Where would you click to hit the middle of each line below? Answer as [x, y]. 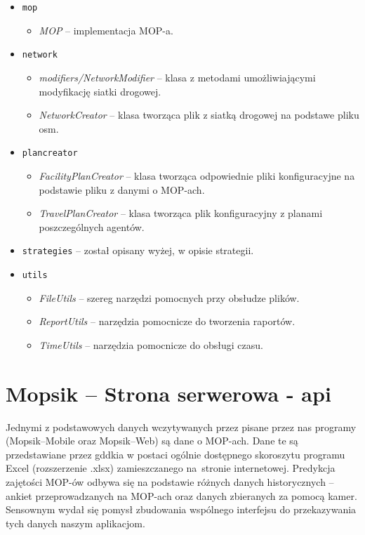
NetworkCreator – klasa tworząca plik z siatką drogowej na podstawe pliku [199, 115]
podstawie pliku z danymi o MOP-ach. [122, 189]
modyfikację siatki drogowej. [100, 91]
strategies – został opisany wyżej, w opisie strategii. [138, 250]
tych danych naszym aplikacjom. [75, 523]
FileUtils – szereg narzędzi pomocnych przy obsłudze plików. [169, 297]
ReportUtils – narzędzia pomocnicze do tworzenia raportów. [167, 321]
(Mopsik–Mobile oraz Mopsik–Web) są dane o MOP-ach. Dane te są [152, 441]
